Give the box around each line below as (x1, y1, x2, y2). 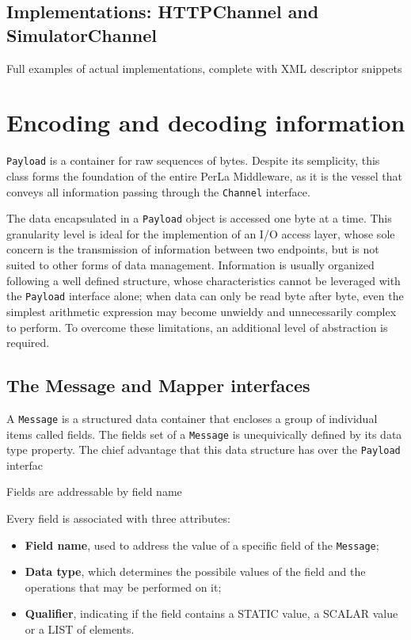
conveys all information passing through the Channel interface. (6, 183, 310, 200)
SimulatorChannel (6, 22, 158, 47)
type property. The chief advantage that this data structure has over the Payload (6, 441, 401, 458)
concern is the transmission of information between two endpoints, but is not (6, 241, 379, 257)
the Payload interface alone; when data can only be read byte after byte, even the (6, 288, 404, 304)
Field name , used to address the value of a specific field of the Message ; (25, 536, 379, 553)
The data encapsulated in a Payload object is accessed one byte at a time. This (6, 210, 392, 227)
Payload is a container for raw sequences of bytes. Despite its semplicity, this (6, 152, 380, 169)
